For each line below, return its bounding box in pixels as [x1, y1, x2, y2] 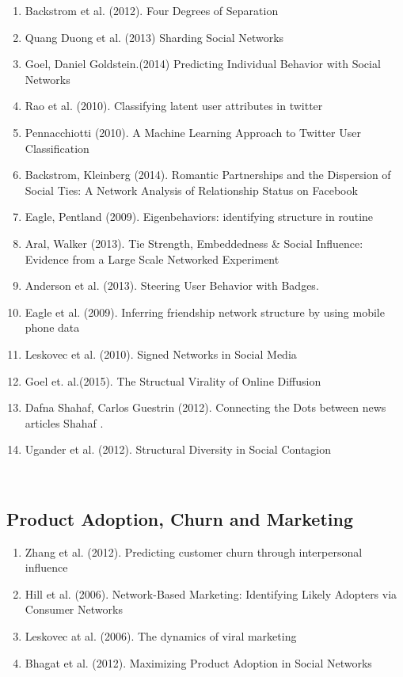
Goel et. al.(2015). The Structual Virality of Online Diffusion [25, 372, 321, 389]
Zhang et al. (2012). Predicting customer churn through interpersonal [25, 543, 363, 560]
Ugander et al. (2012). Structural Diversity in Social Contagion [25, 441, 332, 458]
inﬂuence [25, 559, 68, 576]
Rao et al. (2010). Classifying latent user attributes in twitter [25, 97, 323, 114]
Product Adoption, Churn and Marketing [6, 506, 354, 531]
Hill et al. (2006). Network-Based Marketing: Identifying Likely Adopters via [25, 585, 397, 602]
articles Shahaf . [25, 414, 104, 431]
